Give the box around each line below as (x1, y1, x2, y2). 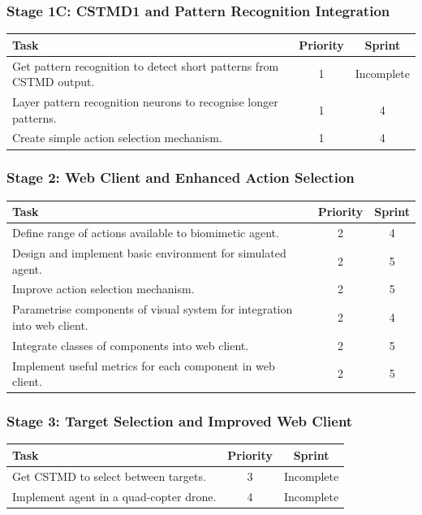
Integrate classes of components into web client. (12, 336, 249, 353)
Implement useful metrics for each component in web (12, 357, 275, 374)
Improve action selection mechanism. (12, 280, 195, 297)
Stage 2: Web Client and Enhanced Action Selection (6, 167, 355, 188)
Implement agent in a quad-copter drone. (12, 487, 217, 504)
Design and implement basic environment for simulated (12, 244, 286, 261)
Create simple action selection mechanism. (12, 129, 222, 146)
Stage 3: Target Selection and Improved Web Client (6, 411, 353, 431)
